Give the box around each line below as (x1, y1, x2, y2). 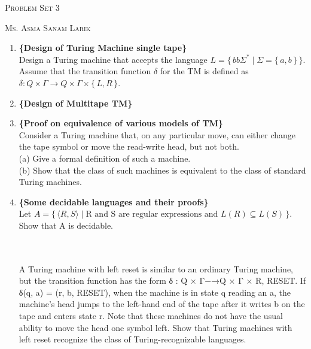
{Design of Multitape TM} (19, 96, 133, 109)
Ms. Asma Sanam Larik (5, 21, 91, 34)
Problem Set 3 (5, 1, 60, 13)
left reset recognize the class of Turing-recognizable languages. (19, 333, 246, 345)
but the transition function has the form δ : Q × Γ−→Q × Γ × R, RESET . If (19, 274, 306, 287)
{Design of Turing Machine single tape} (19, 41, 187, 54)
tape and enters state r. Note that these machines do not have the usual (19, 309, 283, 322)
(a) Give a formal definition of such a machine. (19, 151, 191, 164)
